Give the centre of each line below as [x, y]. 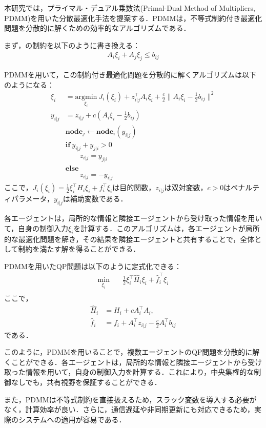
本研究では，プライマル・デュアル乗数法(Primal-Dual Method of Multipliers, [130, 8]
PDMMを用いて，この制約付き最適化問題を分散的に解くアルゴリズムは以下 [130, 75]
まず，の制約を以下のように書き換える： [72, 45]
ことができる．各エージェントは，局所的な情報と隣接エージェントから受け [137, 362]
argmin [86, 97]
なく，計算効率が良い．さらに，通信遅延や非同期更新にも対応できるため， [129, 409]
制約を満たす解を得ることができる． [79, 249]
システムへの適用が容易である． [72, 419]
